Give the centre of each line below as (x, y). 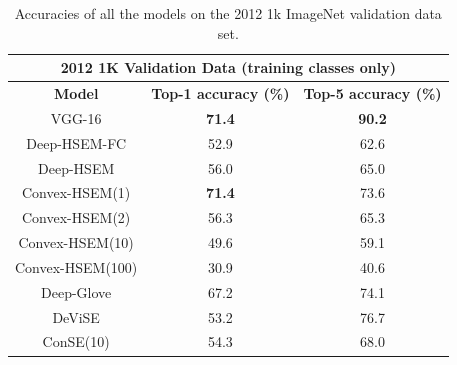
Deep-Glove (76, 291)
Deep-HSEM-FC (76, 142)
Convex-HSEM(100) (76, 266)
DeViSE (76, 316)
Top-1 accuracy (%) (220, 93)
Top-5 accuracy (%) (372, 93)
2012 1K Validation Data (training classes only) (228, 67)
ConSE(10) (76, 341)
